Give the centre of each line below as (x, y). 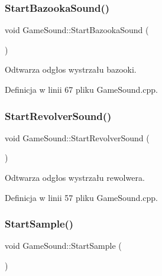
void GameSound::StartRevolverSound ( (77, 137)
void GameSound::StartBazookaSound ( (77, 30)
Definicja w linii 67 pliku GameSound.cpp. (81, 89)
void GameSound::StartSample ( (63, 246)
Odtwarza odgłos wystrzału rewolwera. (75, 177)
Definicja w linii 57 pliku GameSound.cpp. (81, 197)
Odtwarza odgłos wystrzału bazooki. (71, 69)
